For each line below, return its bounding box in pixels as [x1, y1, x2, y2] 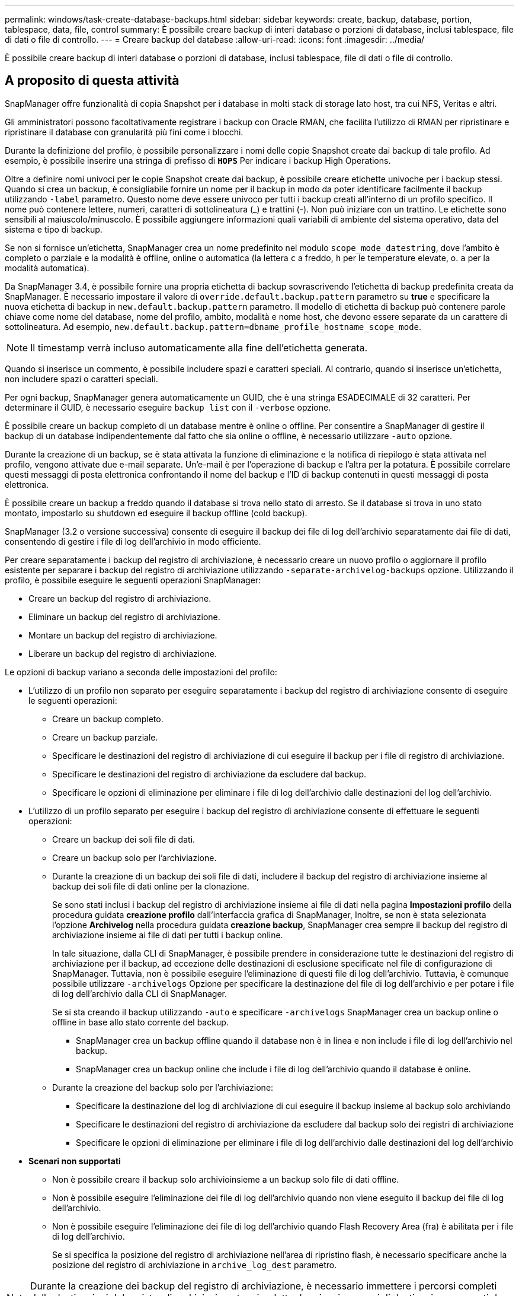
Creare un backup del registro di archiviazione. [28, 593, 212, 603]
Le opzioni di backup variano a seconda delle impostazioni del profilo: [5, 666, 277, 677]
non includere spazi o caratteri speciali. [5, 373, 158, 384]
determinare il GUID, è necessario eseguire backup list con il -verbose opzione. [5, 402, 331, 412]
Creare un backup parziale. [52, 732, 158, 742]
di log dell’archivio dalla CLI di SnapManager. [52, 988, 227, 999]
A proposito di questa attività [5, 73, 180, 88]
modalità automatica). [5, 262, 89, 273]
